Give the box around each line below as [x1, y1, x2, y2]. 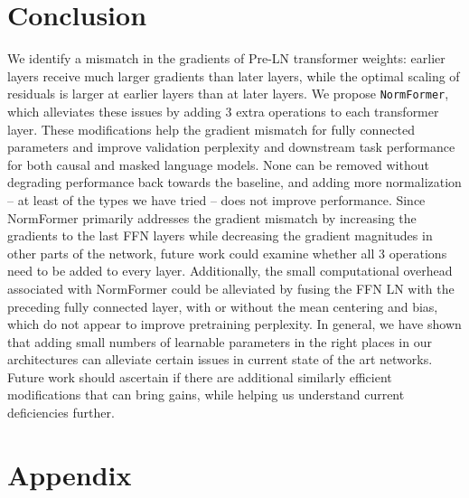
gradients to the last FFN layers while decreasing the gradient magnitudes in [7, 226, 433, 245]
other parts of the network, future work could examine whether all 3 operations [7, 243, 447, 262]
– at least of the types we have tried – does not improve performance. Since [7, 190, 426, 209]
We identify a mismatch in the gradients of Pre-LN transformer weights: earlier [7, 49, 446, 68]
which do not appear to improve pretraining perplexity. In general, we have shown [7, 315, 462, 334]
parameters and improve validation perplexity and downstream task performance [7, 137, 455, 156]
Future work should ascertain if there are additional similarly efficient [7, 367, 392, 386]
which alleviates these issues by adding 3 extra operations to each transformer [7, 101, 439, 120]
